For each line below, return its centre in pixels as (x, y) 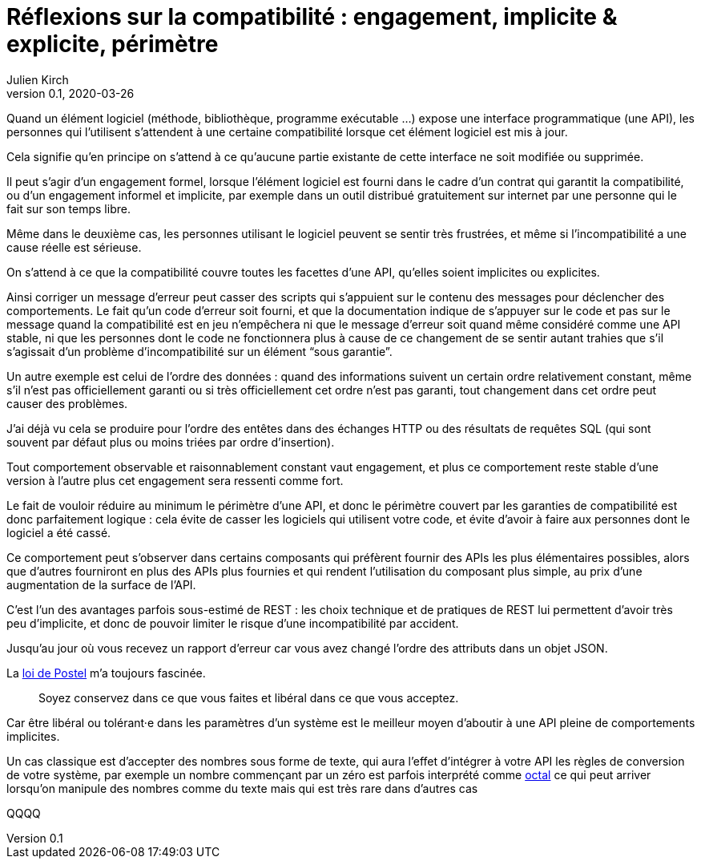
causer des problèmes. (67, 403)
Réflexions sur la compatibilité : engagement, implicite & (312, 17)
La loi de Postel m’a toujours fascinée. (106, 673)
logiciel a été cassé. (59, 532)
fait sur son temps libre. (68, 208)
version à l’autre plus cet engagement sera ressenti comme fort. (175, 480)
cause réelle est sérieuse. (74, 247)
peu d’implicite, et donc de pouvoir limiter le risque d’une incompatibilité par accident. (233, 623)
